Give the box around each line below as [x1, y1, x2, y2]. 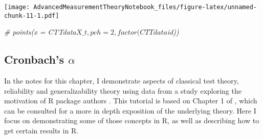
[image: [4, 4, 30, 11]
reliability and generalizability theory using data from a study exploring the [4, 85, 242, 96]
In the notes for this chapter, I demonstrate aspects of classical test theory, [4, 75, 239, 86]
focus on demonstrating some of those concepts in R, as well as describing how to [4, 115, 259, 126]
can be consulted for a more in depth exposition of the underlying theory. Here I [4, 105, 256, 116]
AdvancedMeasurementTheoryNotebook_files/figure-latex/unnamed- [33, 4, 257, 11]
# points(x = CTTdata [4, 26, 76, 37]
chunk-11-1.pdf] [4, 12, 59, 19]
